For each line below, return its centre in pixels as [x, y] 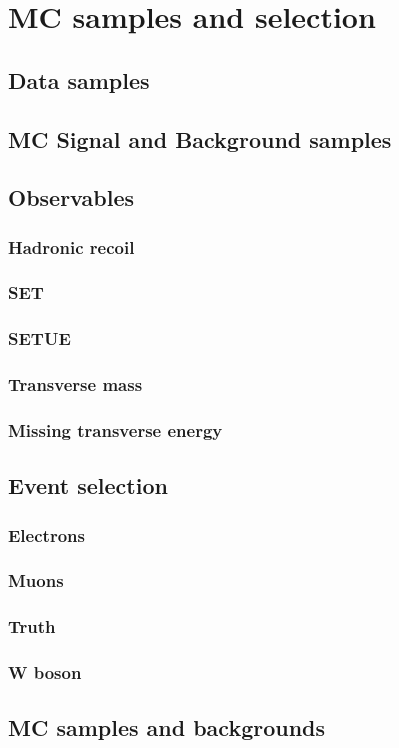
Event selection [88, 485]
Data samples [79, 79]
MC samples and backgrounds [167, 727]
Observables [71, 197]
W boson [45, 672]
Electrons [46, 534]
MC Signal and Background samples [200, 138]
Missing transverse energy [115, 430]
